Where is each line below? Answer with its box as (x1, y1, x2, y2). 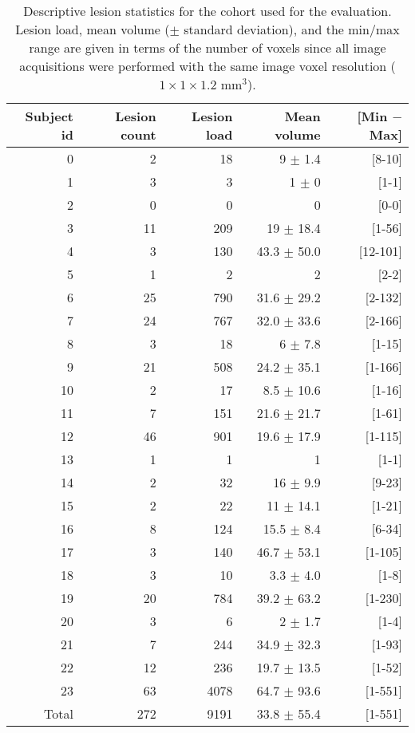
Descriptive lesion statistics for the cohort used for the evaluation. (23, 2, 392, 20)
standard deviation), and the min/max (184, 20, 400, 38)
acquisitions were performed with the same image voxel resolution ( (19, 57, 396, 75)
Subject (25, 107, 73, 125)
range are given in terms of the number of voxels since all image (29, 38, 386, 57)
